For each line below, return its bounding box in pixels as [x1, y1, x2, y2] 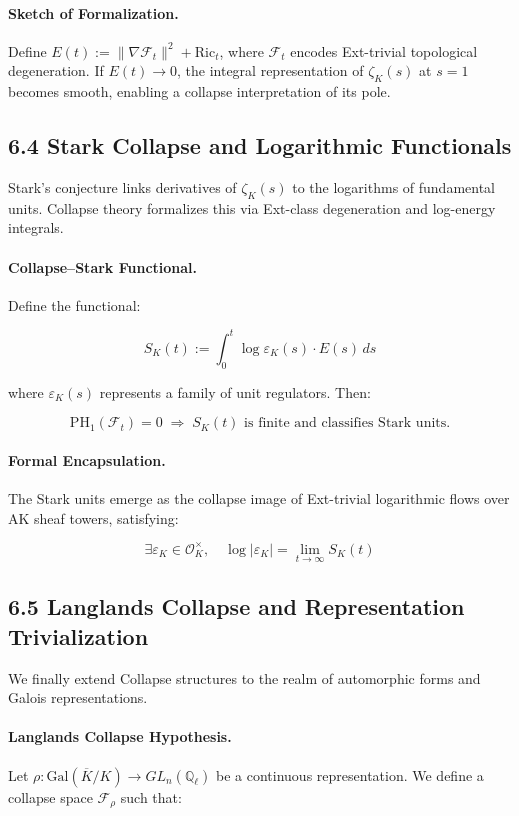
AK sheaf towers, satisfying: [8, 507, 179, 528]
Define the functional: [8, 294, 141, 315]
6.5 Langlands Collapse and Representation [8, 591, 465, 622]
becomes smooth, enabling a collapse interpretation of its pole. [8, 81, 391, 102]
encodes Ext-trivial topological [290, 40, 478, 61]
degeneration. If [8, 60, 104, 81]
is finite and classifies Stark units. [244, 416, 451, 431]
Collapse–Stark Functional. [8, 256, 198, 277]
